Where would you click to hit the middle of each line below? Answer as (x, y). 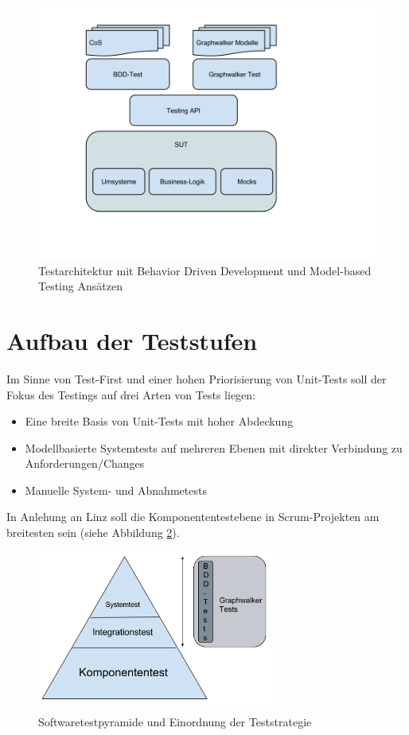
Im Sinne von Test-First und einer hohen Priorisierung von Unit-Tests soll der (197, 378)
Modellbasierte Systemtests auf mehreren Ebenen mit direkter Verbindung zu (214, 447)
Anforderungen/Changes (85, 463)
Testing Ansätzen (80, 286)
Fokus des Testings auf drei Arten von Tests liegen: (131, 394)
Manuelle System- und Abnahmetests (116, 490)
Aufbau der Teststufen (132, 340)
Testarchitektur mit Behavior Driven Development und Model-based (205, 270)
